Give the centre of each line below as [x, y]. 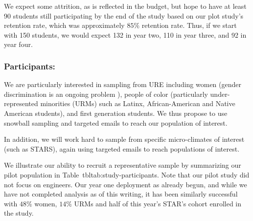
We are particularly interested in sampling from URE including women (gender [123, 84]
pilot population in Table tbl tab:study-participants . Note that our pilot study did [127, 174]
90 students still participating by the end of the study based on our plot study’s [124, 15]
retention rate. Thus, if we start [189, 25]
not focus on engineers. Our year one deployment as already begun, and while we [126, 184]
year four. [18, 44]
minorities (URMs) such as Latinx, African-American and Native [138, 103]
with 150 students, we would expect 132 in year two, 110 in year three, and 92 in [125, 34]
